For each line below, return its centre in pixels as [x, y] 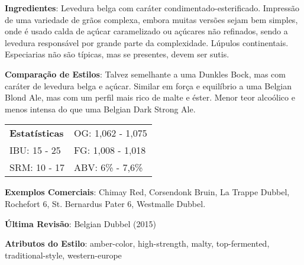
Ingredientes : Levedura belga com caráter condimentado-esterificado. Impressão [152, 8]
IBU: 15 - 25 [35, 150]
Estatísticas [37, 133]
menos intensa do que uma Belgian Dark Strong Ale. [100, 109]
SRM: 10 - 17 [37, 167]
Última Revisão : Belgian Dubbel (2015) [80, 223]
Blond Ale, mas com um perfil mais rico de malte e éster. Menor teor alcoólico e [150, 97]
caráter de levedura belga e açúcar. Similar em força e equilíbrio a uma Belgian [148, 85]
